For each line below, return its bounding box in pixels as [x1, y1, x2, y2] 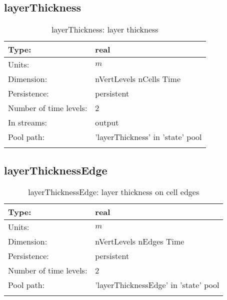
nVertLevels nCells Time [95, 73, 180, 85]
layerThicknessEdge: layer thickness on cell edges [28, 186, 199, 198]
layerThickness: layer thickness [51, 23, 158, 35]
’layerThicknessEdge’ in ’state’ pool [95, 279, 219, 291]
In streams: [8, 116, 47, 128]
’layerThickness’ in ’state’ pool [95, 131, 202, 143]
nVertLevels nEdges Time [95, 235, 184, 247]
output [95, 116, 119, 128]
